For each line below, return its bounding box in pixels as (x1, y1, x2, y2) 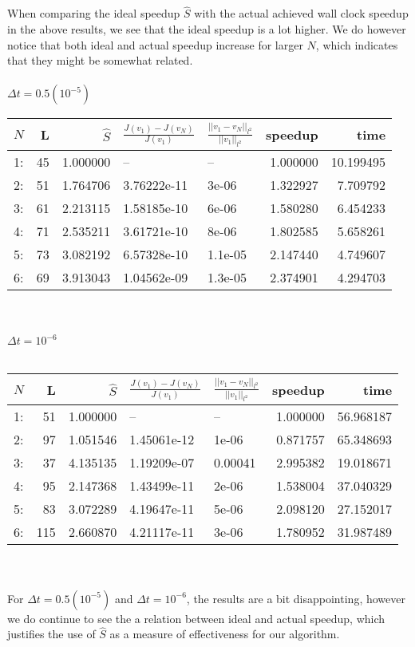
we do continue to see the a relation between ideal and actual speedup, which (7, 610, 385, 626)
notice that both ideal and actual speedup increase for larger (7, 36, 303, 53)
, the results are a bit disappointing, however (186, 590, 405, 606)
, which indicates (315, 36, 398, 53)
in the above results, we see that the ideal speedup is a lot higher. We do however (7, 21, 406, 37)
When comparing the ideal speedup (7, 5, 180, 22)
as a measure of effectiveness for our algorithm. (109, 625, 340, 642)
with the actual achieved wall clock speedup (194, 5, 409, 22)
